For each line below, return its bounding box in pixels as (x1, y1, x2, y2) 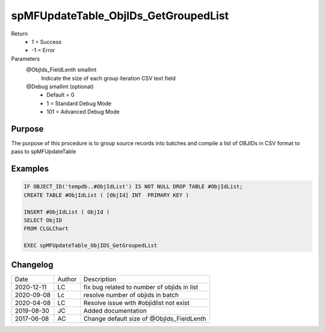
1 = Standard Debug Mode (46, 100, 111, 107)
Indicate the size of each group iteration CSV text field (41, 74, 176, 82)
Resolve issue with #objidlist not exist (83, 298, 190, 307)
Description (83, 275, 117, 283)
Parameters (11, 55, 40, 62)
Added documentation (83, 306, 147, 315)
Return (11, 30, 28, 37)
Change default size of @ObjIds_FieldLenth (83, 314, 206, 322)
